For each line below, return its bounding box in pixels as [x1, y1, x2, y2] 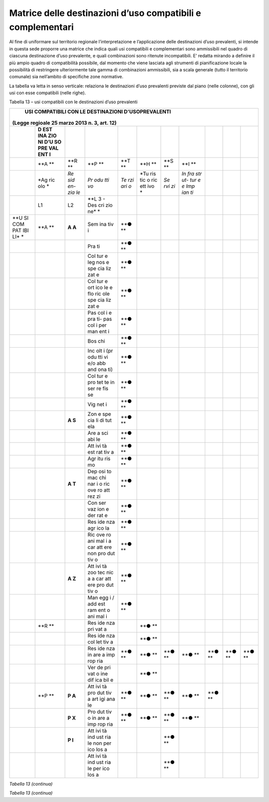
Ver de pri [87, 664, 111, 671]
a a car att [87, 575, 112, 582]
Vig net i [87, 401, 107, 407]
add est [87, 600, 106, 607]
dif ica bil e [87, 676, 114, 683]
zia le [67, 189, 81, 196]
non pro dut [87, 550, 115, 557]
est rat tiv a [87, 448, 114, 455]
